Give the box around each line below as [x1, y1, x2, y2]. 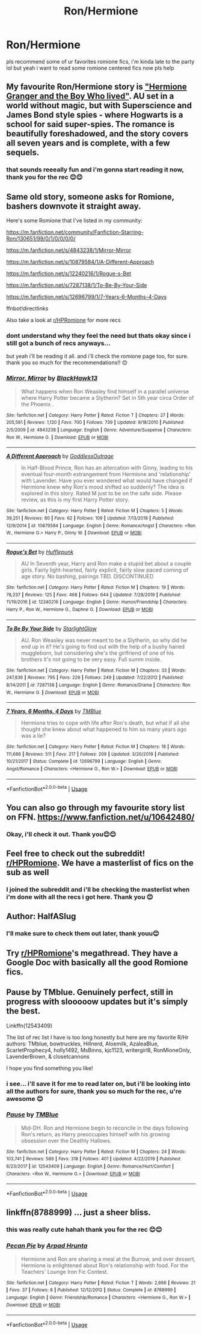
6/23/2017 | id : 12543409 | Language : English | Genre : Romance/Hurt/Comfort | [6, 1163, 174, 1170]
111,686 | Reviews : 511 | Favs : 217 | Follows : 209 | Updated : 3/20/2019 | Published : [6, 751, 180, 757]
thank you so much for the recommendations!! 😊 [6, 359, 128, 366]
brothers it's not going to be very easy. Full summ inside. [20, 655, 162, 662]
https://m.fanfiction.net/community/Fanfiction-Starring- [6, 228, 144, 236]
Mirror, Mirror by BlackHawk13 [6, 374, 98, 382]
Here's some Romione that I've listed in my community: [6, 217, 143, 224]
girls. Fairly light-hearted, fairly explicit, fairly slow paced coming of [20, 566, 189, 574]
